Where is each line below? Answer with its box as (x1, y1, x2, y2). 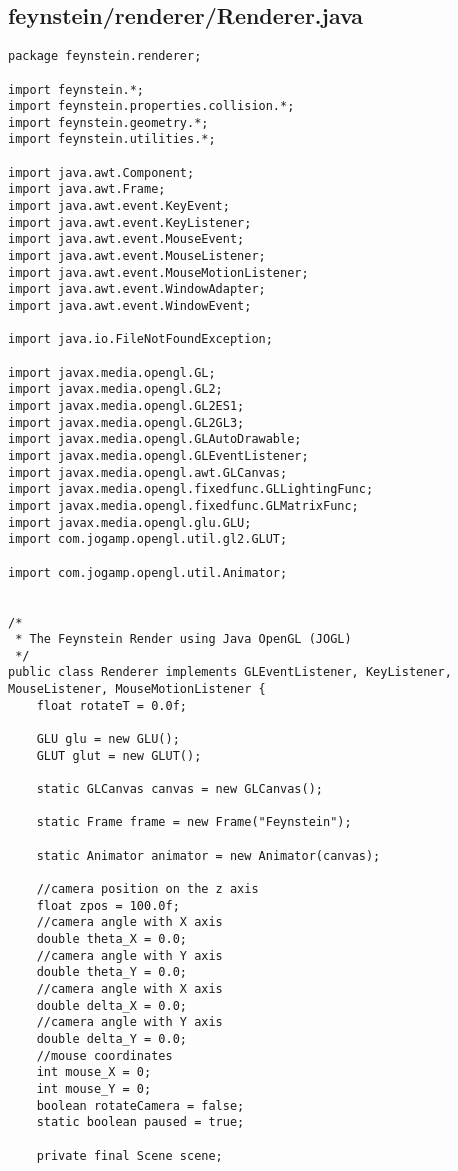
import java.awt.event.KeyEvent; (8, 199, 230, 214)
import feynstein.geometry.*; (8, 115, 209, 130)
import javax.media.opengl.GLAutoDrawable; (8, 432, 302, 447)
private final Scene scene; (36, 1148, 223, 1163)
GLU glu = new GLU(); (36, 732, 180, 747)
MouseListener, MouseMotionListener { (8, 682, 266, 697)
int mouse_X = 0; (36, 1065, 152, 1080)
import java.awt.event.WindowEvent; (8, 299, 252, 314)
